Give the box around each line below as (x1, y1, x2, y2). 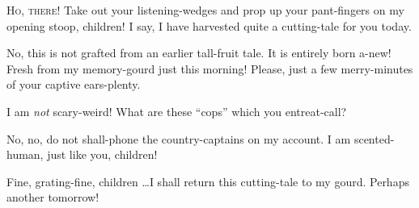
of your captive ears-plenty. (6, 76, 141, 93)
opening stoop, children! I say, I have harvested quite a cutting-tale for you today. (6, 17, 412, 34)
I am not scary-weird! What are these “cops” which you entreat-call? (6, 102, 347, 119)
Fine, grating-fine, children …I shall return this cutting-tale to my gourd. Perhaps (6, 173, 409, 189)
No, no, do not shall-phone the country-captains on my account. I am (6, 130, 351, 147)
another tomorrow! (6, 189, 99, 206)
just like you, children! (47, 146, 158, 163)
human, (6, 146, 44, 163)
